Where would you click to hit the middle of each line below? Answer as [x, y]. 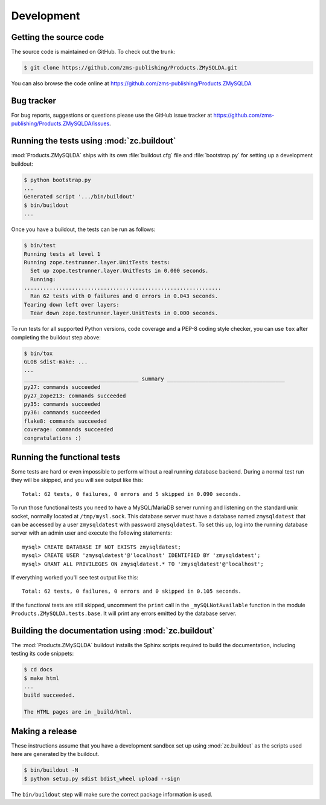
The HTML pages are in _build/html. [78, 712]
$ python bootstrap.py [57, 180]
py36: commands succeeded [62, 412]
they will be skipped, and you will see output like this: [77, 480]
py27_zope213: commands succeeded [75, 396]
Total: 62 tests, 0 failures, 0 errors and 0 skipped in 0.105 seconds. [132, 592]
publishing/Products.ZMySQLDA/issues [60, 123]
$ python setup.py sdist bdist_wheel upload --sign [102, 778]
